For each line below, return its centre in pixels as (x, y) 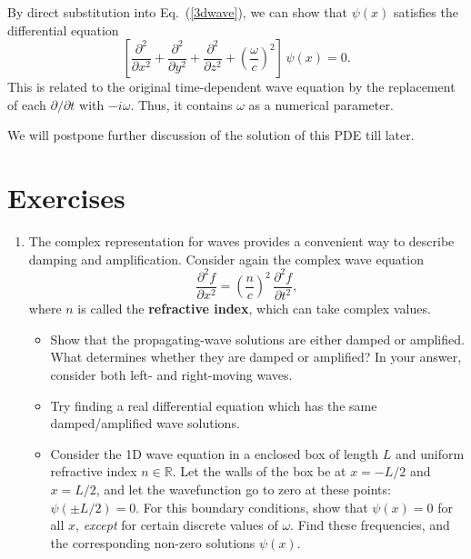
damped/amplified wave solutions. (145, 423)
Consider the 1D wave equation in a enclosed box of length (215, 453)
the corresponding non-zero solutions (153, 542)
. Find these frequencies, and (370, 525)
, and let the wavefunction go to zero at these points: (243, 489)
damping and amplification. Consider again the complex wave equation (226, 259)
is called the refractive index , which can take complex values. (254, 309)
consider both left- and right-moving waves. (171, 374)
